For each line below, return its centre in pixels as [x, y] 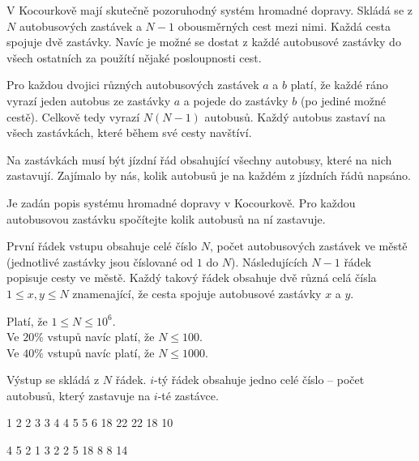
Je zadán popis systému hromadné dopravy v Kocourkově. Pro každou [181, 202]
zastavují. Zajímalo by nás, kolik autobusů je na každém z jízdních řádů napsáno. [209, 175]
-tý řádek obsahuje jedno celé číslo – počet [259, 380]
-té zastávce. [188, 395]
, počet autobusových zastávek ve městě [308, 246]
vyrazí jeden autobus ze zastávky [89, 100]
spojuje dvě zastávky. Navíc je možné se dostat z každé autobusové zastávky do [204, 42]
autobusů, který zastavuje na [79, 395]
